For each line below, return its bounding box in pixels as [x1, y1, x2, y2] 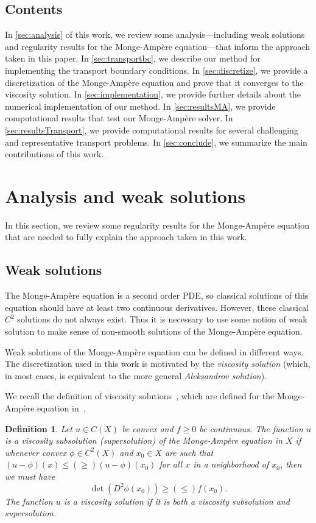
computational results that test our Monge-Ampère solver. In [5, 112, 233, 124]
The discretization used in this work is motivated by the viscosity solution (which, [5, 357, 311, 370]
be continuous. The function [199, 422, 303, 435]
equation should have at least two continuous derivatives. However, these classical [5, 301, 309, 313]
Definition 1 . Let [5, 422, 72, 435]
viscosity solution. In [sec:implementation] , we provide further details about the [5, 88, 301, 101]
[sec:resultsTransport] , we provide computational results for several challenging [5, 123, 298, 136]
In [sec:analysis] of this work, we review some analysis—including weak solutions [5, 28, 305, 41]
